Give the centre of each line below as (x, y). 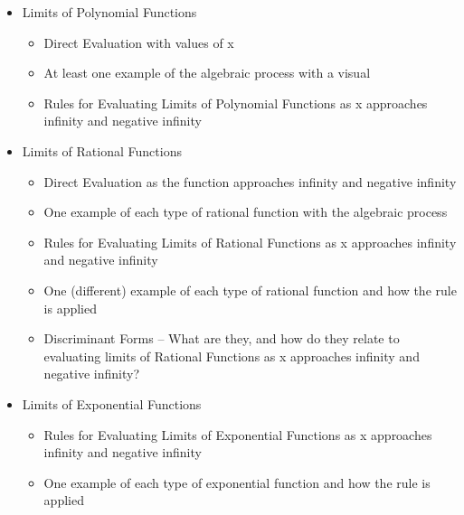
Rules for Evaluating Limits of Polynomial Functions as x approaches (236, 103)
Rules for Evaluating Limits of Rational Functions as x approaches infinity (250, 242)
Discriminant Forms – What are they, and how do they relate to (222, 338)
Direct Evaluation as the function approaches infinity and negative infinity (250, 181)
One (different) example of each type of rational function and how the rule (250, 290)
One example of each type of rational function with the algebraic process (246, 212)
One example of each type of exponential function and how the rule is (237, 482)
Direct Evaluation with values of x (139, 42)
